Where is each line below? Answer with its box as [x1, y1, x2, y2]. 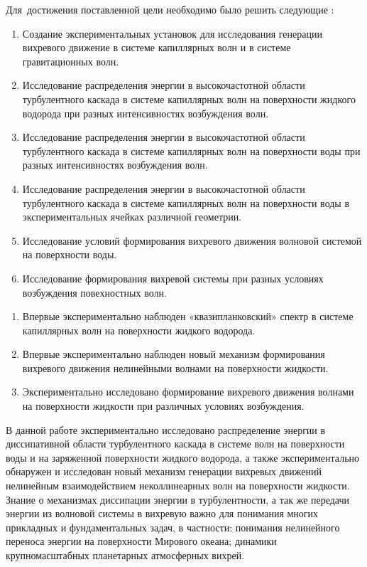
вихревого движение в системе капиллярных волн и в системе [22, 40, 291, 55]
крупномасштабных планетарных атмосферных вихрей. [6, 548, 245, 562]
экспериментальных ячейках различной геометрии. [22, 209, 242, 224]
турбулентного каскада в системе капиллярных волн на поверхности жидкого [22, 91, 356, 106]
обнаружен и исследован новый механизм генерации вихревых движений [6, 464, 322, 479]
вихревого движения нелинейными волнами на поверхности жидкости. [22, 360, 329, 375]
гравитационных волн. [22, 53, 119, 68]
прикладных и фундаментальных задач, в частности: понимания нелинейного [6, 519, 340, 534]
